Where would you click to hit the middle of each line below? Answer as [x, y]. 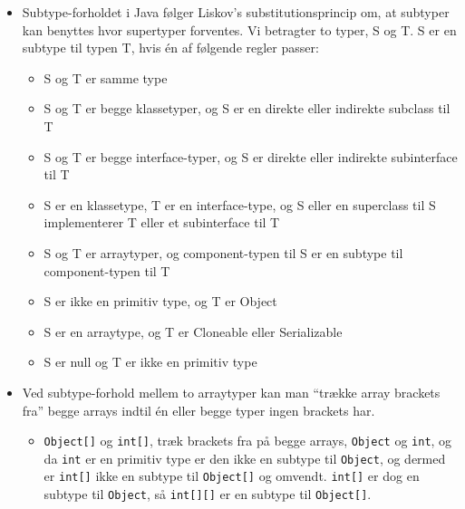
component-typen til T [107, 270]
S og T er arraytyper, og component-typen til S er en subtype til [223, 252]
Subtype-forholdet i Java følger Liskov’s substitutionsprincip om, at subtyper [236, 12]
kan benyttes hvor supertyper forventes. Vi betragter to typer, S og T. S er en [239, 29]
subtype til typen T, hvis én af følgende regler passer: [170, 48]
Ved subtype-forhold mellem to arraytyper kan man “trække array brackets [231, 392]
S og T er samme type [106, 77]
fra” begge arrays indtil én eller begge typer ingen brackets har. [199, 410]
